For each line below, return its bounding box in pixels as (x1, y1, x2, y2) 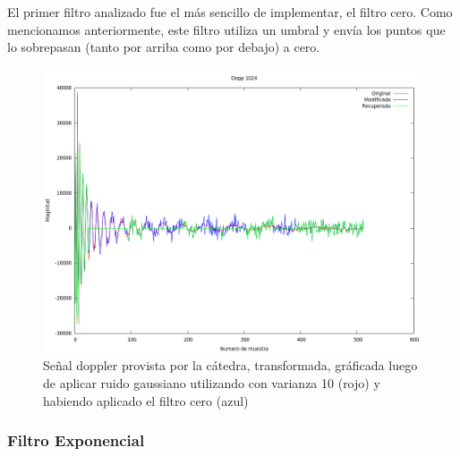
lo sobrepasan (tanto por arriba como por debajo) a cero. (7, 38, 320, 56)
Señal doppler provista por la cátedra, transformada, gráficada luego (43, 356, 418, 375)
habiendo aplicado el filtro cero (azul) (43, 391, 249, 410)
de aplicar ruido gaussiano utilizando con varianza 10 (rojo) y (43, 373, 380, 392)
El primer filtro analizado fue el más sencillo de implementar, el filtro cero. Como (7, 3, 453, 21)
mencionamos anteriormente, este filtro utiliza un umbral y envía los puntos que (7, 20, 446, 38)
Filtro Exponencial (7, 429, 145, 452)
